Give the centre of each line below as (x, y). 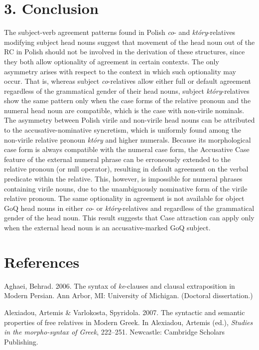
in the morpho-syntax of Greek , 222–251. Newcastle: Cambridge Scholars (115, 332)
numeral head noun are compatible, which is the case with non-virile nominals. (124, 110)
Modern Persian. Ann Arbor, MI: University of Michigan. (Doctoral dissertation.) (129, 295)
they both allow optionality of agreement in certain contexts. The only (112, 61)
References (42, 262)
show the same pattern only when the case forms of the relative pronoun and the (128, 100)
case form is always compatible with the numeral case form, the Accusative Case (127, 149)
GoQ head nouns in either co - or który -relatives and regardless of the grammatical (129, 208)
